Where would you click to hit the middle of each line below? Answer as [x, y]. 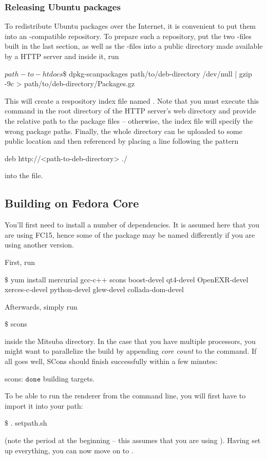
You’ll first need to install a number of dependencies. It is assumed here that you [132, 225]
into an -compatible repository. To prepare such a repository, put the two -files [128, 36]
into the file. [24, 175]
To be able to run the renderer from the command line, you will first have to [125, 396]
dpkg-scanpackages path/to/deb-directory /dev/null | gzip [160, 73]
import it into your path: [44, 405]
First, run [20, 262]
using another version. [39, 245]
